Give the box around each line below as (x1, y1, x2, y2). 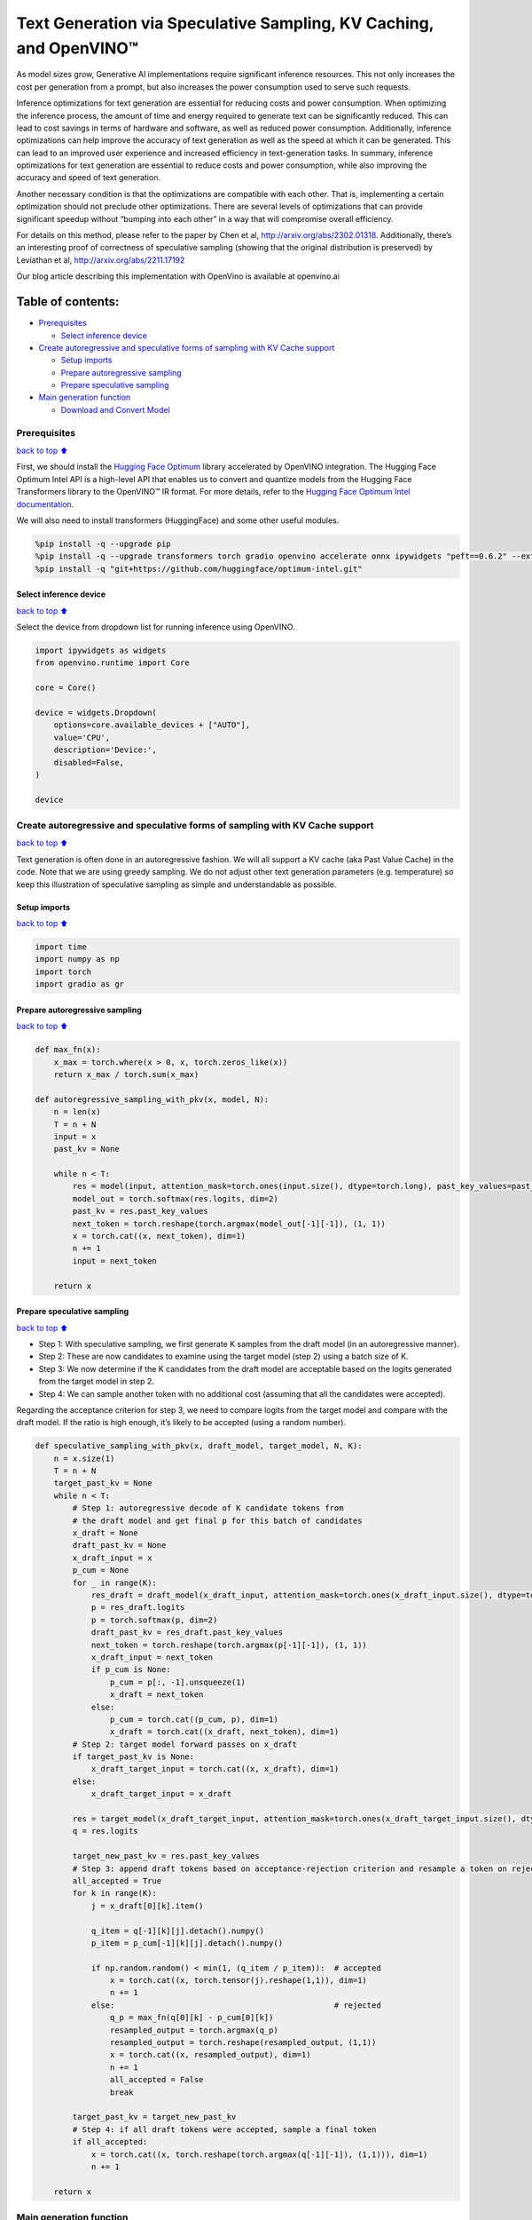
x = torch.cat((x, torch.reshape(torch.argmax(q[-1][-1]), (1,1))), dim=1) (90, 2149, 428, 2160)
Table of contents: (16, 294, 120, 310)
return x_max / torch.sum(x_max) (53, 1069, 199, 1079)
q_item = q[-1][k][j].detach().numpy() (90, 1925, 265, 1936)
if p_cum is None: (90, 1665, 172, 1675)
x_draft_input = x (72, 1552, 153, 1563)
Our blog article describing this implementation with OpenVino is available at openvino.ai (16, 271, 340, 281)
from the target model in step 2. (38, 1376, 154, 1387)
